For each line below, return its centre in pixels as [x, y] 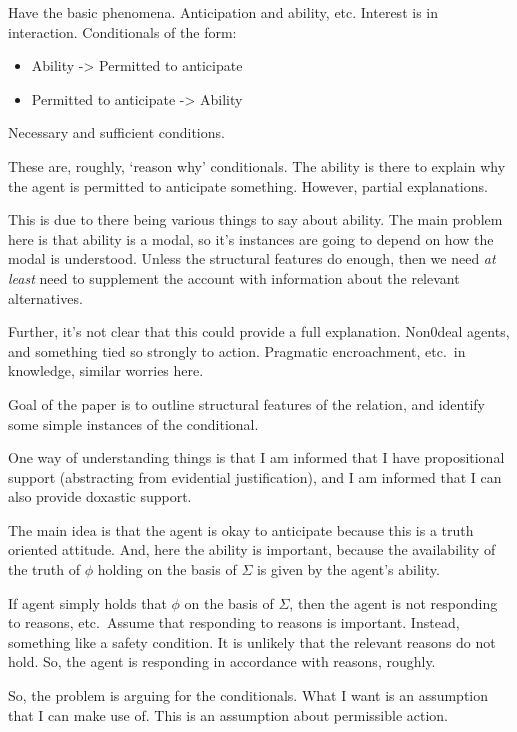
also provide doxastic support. [100, 496]
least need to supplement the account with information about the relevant [234, 277]
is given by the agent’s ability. [348, 569]
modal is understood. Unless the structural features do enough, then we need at [252, 258]
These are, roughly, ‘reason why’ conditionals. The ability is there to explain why [257, 165]
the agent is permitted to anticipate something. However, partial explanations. [248, 185]
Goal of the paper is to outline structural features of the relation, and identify [246, 403]
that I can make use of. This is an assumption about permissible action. [228, 714]
